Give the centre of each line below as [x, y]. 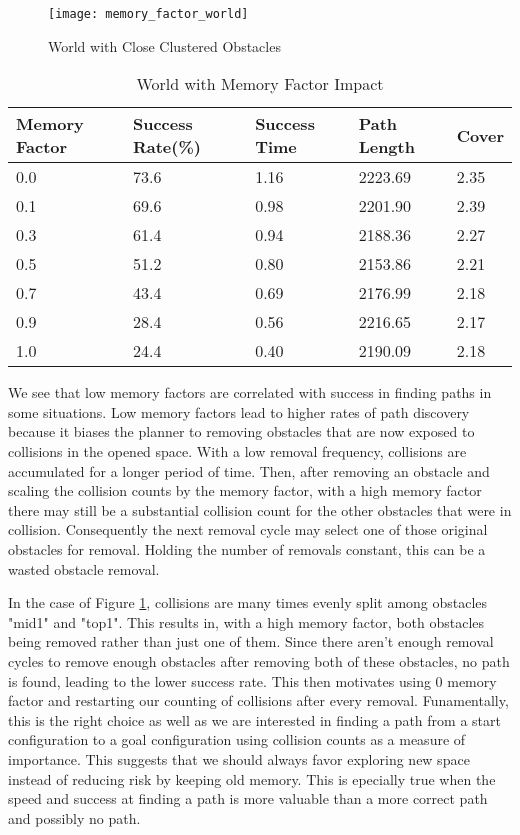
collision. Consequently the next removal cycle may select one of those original [248, 529]
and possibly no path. [74, 817]
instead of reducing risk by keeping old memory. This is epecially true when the [252, 778]
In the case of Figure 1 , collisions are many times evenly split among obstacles [248, 602]
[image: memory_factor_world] [148, 14]
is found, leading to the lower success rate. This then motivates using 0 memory [252, 680]
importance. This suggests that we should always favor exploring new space [239, 758]
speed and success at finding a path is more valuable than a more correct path [248, 798]
